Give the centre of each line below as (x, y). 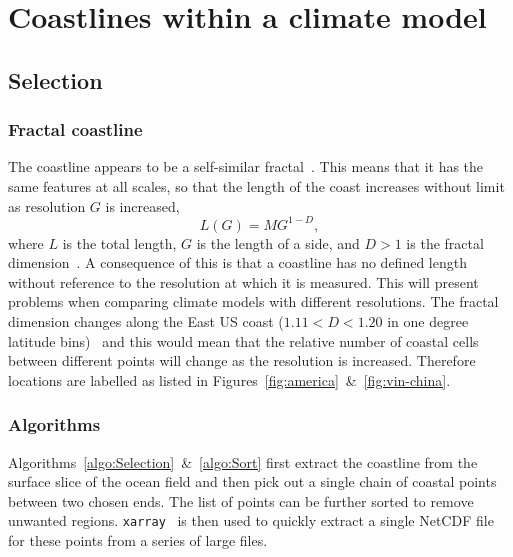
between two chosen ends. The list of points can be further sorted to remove (241, 500)
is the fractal (445, 242)
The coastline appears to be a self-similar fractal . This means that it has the (246, 166)
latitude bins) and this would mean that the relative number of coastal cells (243, 340)
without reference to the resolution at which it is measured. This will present (243, 281)
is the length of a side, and (278, 242)
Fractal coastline (75, 129)
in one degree (428, 321)
